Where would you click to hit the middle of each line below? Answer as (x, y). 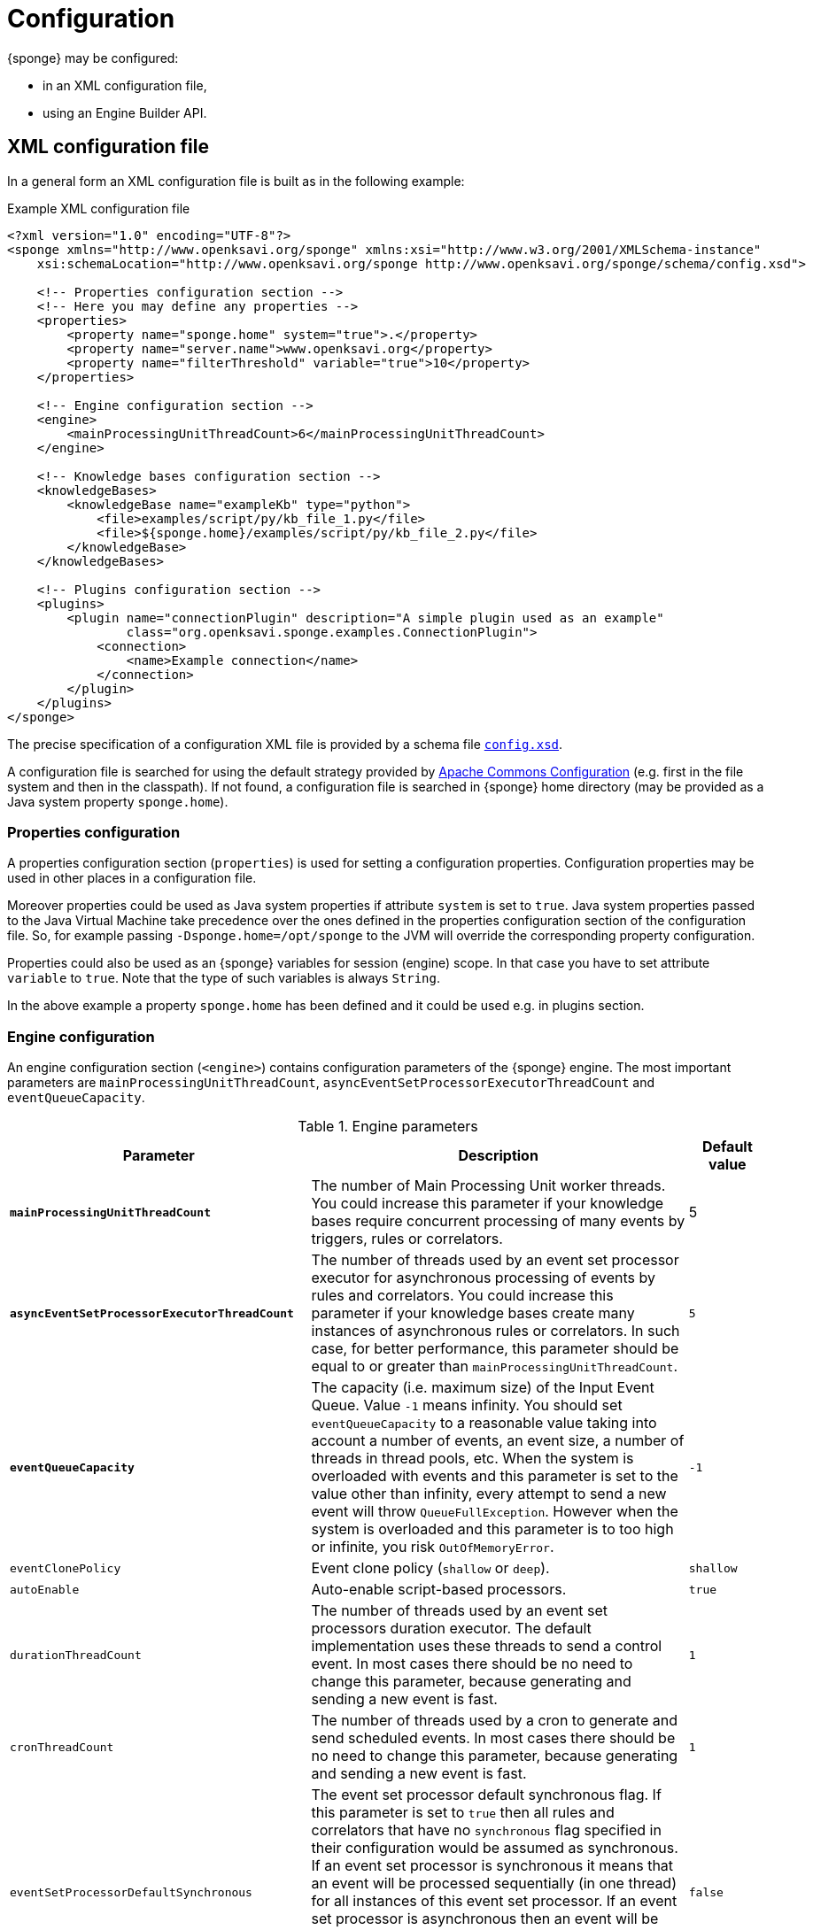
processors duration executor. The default (451, 1629)
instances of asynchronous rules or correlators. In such (496, 1331)
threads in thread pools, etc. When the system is (472, 1459)
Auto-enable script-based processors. (439, 1590)
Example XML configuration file (99, 208)
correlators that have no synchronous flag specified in (486, 1830)
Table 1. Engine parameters (388, 1127)
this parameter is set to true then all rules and (463, 1813)
